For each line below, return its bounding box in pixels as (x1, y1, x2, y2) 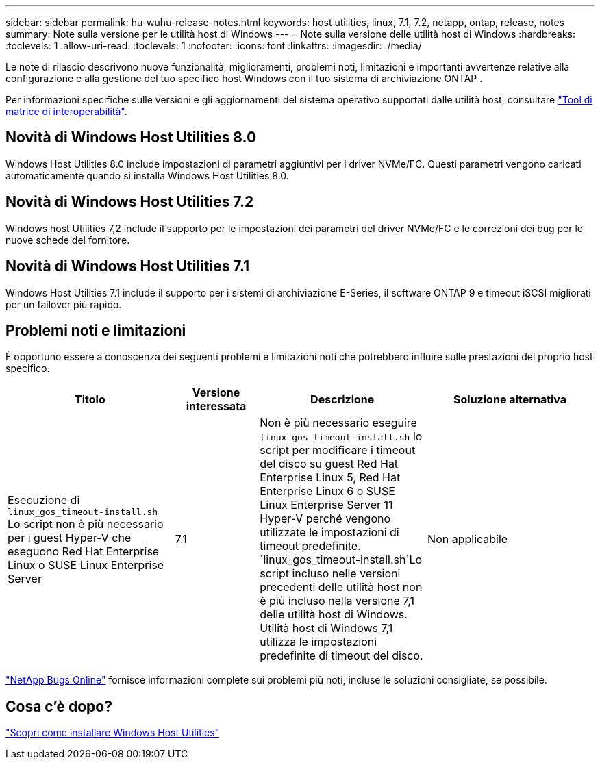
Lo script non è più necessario (8, 516, 164, 531)
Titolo (75, 392, 105, 407)
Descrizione (310, 392, 375, 407)
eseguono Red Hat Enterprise (8, 544, 160, 558)
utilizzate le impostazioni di (260, 525, 399, 540)
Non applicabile (427, 532, 508, 547)
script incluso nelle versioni (260, 566, 401, 581)
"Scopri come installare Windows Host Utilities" (5, 727, 220, 739)
